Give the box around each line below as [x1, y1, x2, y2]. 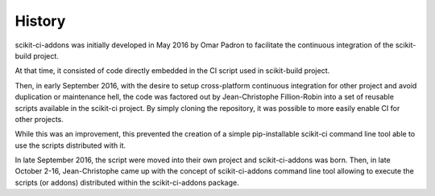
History [14, 12, 66, 30]
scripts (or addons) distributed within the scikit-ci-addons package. [14, 178, 239, 187]
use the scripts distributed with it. [14, 141, 126, 150]
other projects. [14, 114, 64, 124]
